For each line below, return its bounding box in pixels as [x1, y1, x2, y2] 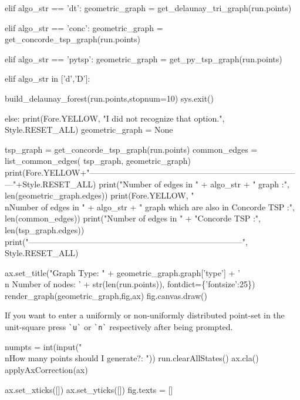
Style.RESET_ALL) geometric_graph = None [5, 123, 173, 136]
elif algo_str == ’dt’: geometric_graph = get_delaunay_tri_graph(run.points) [5, 2, 292, 14]
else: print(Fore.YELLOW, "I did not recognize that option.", [5, 112, 225, 124]
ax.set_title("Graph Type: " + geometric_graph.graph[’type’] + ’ [5, 266, 240, 278]
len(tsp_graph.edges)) [5, 223, 85, 236]
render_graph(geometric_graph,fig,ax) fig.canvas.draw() [5, 289, 207, 301]
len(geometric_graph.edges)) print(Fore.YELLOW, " [5, 189, 194, 201]
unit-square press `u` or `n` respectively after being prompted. [5, 321, 233, 333]
